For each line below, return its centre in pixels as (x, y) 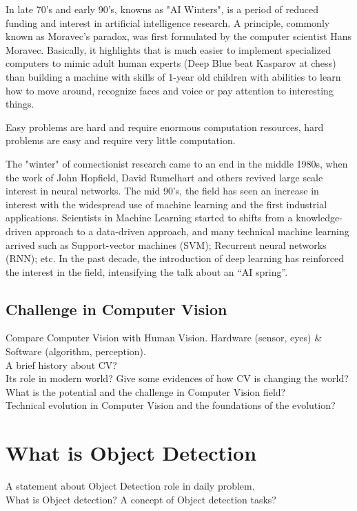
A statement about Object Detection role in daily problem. (130, 486)
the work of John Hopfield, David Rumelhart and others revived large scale (164, 177)
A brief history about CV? (61, 364)
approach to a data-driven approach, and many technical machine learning (192, 231)
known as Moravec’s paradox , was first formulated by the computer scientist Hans (178, 36)
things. (20, 104)
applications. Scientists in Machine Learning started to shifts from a (149, 218)
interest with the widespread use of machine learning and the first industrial (166, 204)
